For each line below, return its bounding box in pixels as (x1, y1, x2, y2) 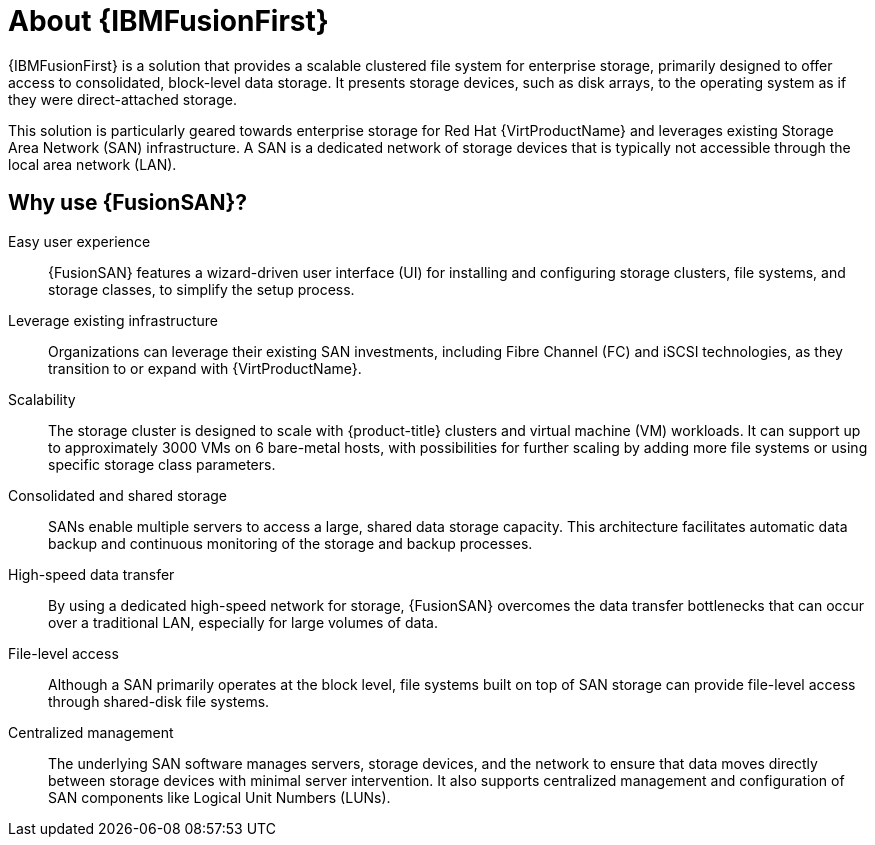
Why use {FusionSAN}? (8, 190, 248, 216)
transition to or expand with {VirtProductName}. (48, 359, 362, 377)
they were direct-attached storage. (8, 90, 238, 108)
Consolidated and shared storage (8, 486, 227, 504)
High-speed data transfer (8, 565, 175, 583)
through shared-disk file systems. (48, 692, 270, 710)
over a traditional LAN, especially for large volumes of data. (48, 613, 438, 631)
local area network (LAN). (8, 155, 177, 173)
